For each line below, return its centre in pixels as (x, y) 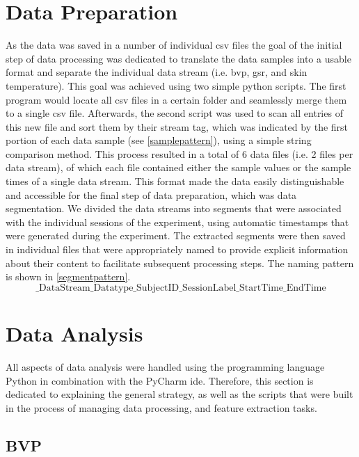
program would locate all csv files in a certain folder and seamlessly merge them (176, 99)
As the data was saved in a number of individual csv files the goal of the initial (174, 45)
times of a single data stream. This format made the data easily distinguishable (175, 181)
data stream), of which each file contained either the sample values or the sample (178, 167)
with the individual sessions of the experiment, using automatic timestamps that (177, 222)
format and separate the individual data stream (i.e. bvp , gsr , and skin (157, 72)
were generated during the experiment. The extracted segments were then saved (176, 235)
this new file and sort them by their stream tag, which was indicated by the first (177, 126)
